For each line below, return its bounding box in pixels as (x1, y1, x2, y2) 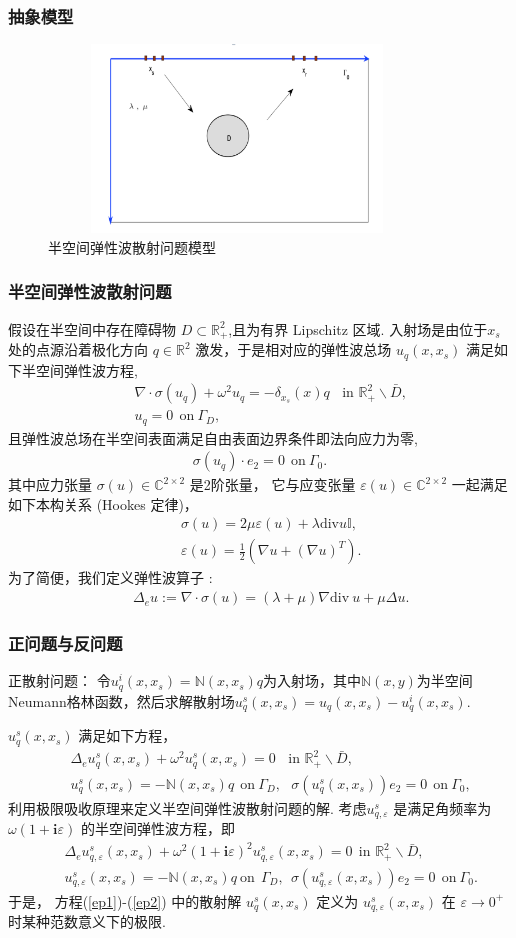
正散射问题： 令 (8, 670, 111, 691)
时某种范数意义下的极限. (8, 911, 166, 932)
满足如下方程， (78, 725, 177, 746)
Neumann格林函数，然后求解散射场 (8, 690, 235, 711)
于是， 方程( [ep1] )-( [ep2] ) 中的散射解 (8, 890, 242, 911)
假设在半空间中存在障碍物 (8, 318, 176, 339)
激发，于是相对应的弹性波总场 (195, 339, 392, 360)
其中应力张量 (8, 474, 92, 495)
